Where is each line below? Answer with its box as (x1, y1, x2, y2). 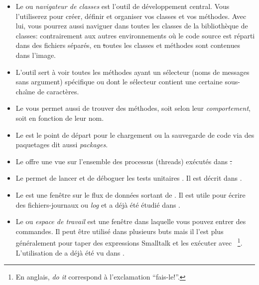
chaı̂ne (15, 86, 35, 96)
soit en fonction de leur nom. (15, 112, 104, 123)
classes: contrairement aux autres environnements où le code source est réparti (15, 30, 255, 40)
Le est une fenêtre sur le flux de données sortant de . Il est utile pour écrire (15, 189, 246, 200)
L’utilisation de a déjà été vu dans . (15, 247, 125, 258)
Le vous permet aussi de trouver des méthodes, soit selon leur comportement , (15, 103, 251, 113)
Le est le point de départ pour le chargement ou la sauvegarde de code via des (15, 129, 255, 140)
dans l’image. (15, 49, 56, 60)
